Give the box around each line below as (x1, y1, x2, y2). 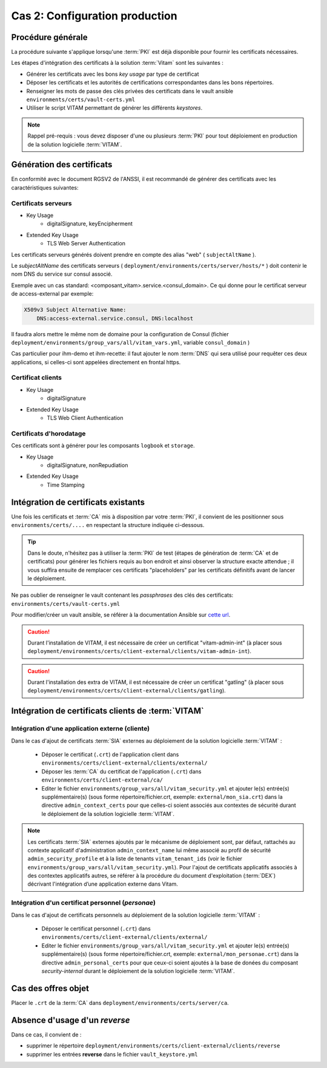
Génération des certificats (11, 159, 113, 170)
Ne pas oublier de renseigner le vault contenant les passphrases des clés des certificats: (11, 591, 234, 599)
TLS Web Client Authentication (47, 414, 124, 421)
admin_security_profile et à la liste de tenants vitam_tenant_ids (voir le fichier (27, 855, 242, 863)
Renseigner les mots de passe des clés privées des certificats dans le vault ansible (26, 87, 234, 95)
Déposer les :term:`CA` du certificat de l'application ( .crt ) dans (41, 768, 202, 775)
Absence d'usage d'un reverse (11, 1015, 130, 1025)
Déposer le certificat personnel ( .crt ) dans (41, 925, 151, 932)
